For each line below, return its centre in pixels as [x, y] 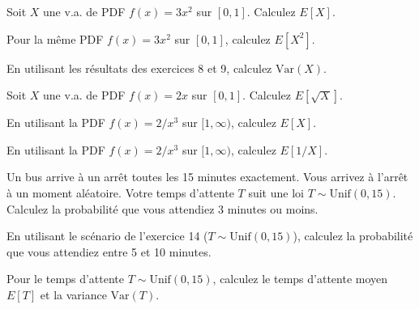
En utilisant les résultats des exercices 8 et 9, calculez [139, 68]
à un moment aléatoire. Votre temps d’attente [120, 192]
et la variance [73, 294]
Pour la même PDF [55, 38]
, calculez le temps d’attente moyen [300, 279]
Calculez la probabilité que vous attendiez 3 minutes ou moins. [162, 208]
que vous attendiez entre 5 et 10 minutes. [109, 251]
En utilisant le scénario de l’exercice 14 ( [107, 236]
